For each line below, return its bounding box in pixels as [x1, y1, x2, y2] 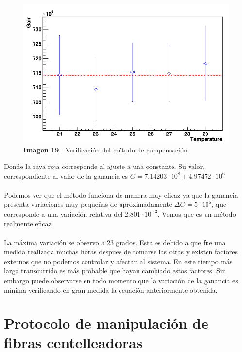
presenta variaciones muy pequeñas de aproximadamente [4, 199, 173, 209]
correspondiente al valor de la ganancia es [4, 170, 128, 181]
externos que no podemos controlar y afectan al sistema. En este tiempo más [4, 256, 233, 266]
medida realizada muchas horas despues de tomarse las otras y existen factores [4, 247, 238, 257]
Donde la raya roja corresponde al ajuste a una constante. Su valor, [4, 161, 205, 171]
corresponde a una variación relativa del [4, 208, 123, 218]
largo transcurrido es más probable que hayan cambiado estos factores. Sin [4, 266, 226, 276]
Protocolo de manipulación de [4, 313, 208, 333]
